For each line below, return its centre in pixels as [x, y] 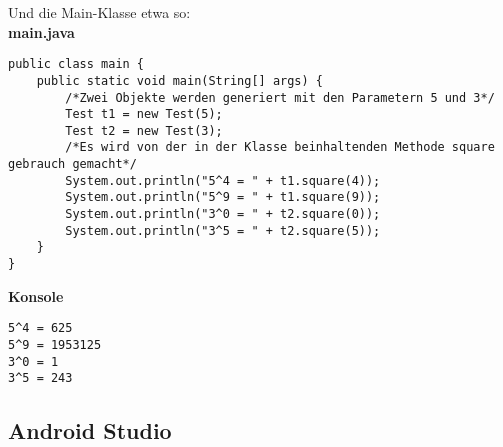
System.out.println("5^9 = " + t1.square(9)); [223, 197]
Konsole [36, 295]
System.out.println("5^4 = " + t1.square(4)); [223, 180]
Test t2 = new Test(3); [144, 130]
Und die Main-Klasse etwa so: [99, 12]
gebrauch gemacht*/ [72, 164]
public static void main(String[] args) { [179, 80]
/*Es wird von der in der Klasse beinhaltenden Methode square [280, 147]
